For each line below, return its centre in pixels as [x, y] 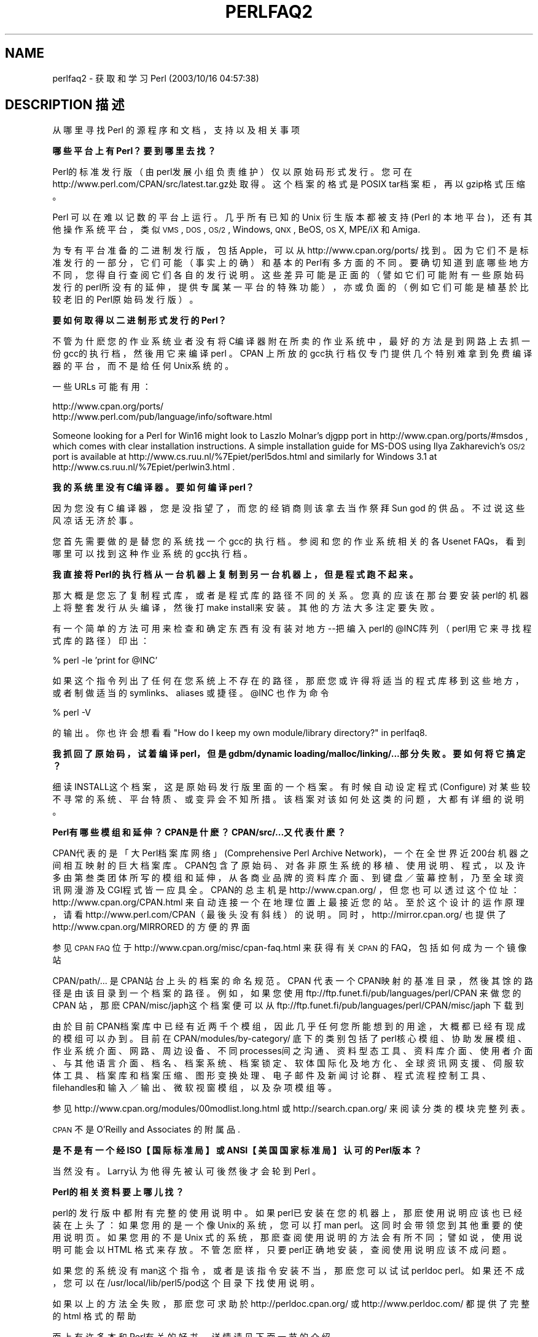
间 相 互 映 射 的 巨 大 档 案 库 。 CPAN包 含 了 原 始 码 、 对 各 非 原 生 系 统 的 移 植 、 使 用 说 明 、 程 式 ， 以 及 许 [289, 866]
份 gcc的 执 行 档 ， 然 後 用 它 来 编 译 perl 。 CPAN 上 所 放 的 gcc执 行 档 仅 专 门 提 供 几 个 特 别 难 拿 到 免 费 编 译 [292, 354]
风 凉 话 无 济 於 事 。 [95, 521]
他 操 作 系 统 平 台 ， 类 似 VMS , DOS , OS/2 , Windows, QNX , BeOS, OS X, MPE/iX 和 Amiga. [236, 230]
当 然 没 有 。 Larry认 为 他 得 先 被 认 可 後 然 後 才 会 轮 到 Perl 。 [187, 1171]
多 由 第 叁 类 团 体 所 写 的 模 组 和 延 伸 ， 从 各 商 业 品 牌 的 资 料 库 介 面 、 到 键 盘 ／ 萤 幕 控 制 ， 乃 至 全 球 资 [288, 878]
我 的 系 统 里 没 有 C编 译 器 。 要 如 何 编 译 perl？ [153, 487]
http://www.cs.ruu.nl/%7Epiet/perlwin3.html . [144, 467]
